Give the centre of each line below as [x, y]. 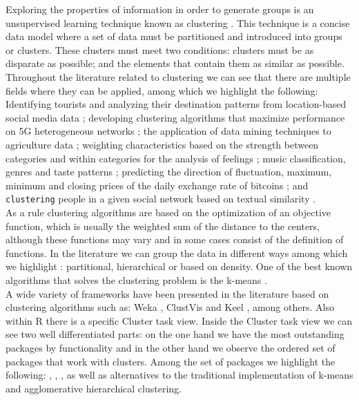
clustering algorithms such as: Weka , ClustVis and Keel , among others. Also [170, 307]
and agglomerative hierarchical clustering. [94, 388]
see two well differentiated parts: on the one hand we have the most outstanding [175, 334]
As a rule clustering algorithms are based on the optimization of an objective [168, 212]
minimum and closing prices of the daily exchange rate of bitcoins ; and [157, 185]
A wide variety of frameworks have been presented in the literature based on [167, 293]
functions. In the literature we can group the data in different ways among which [177, 253]
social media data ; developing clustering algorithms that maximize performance [175, 117]
